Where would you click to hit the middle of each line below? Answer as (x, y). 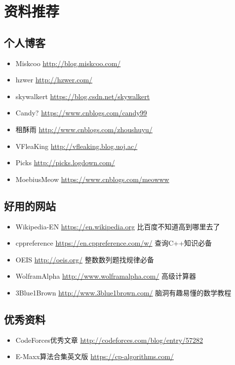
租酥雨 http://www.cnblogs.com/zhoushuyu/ (84, 129)
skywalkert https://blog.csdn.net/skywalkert (83, 96)
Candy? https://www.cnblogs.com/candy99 (81, 113)
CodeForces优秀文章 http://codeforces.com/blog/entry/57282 (109, 340)
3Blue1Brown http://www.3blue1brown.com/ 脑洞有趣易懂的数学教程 (123, 292)
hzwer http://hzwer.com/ (54, 80)
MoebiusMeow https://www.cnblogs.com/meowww (92, 179)
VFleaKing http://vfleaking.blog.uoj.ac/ (77, 146)
